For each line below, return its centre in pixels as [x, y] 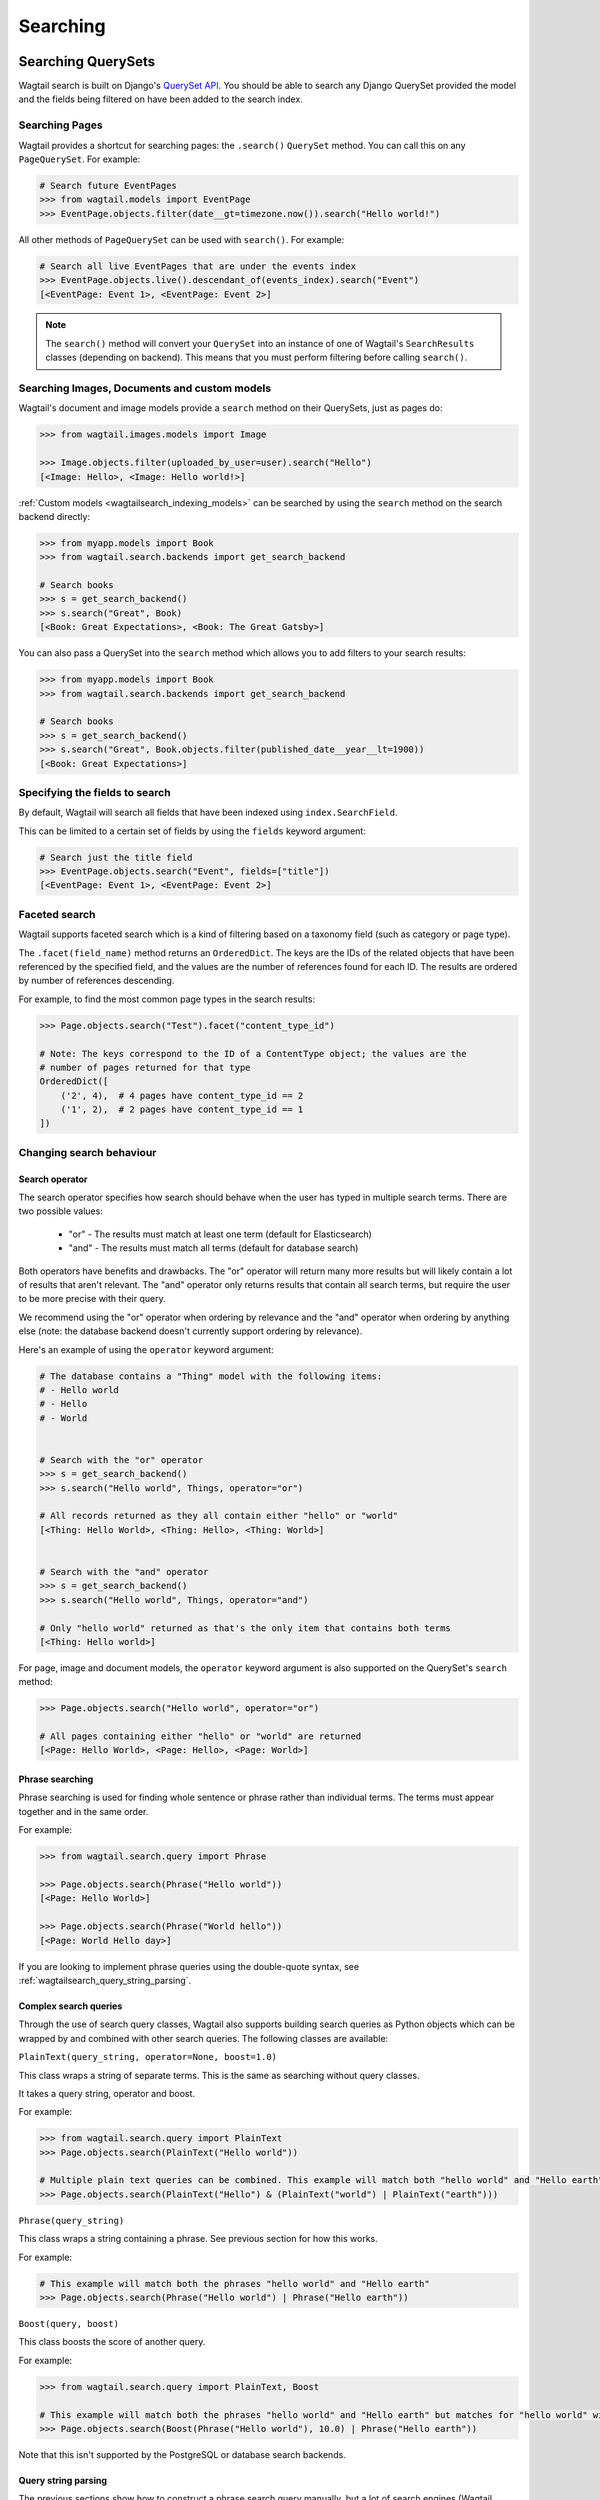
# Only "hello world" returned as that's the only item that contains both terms [245, 1628]
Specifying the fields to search [94, 792]
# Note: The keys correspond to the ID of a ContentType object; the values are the [253, 1053]
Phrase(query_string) [71, 2220]
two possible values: [61, 1211]
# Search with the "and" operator [124, 1571]
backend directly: [54, 516]
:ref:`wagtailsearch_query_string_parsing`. [105, 1980]
